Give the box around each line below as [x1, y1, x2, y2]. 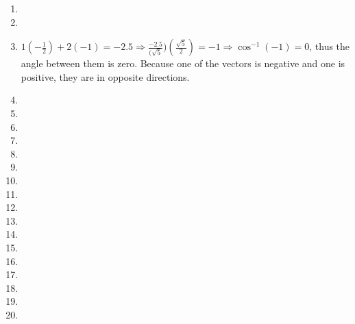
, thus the [309, 39, 350, 53]
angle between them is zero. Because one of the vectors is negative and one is [21, 56, 345, 71]
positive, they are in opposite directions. [21, 69, 190, 84]
